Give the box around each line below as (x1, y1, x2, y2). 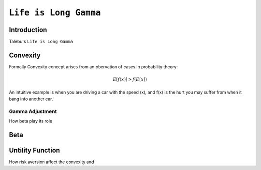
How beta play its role (9, 118, 53, 124)
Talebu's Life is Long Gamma (9, 39, 73, 45)
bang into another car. (9, 96, 53, 102)
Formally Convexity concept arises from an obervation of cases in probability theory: (9, 63, 178, 70)
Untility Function (9, 146, 60, 155)
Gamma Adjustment (9, 108, 57, 115)
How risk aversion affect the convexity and (9, 159, 94, 165)
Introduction (9, 26, 47, 34)
